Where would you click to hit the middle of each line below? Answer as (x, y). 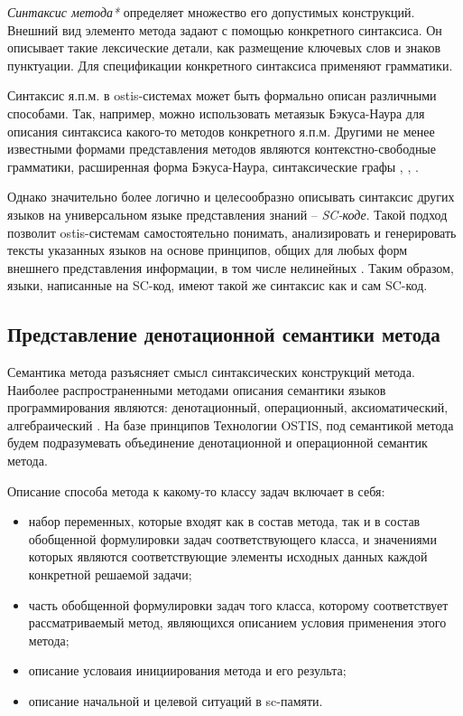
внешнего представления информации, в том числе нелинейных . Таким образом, (231, 267)
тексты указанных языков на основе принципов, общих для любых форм (208, 250)
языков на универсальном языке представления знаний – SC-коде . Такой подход (227, 214)
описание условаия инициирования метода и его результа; (187, 670)
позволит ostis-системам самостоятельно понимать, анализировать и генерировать (232, 232)
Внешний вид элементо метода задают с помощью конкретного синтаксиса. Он (225, 29)
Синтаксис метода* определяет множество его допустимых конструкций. (211, 12)
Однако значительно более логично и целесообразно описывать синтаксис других (231, 197)
